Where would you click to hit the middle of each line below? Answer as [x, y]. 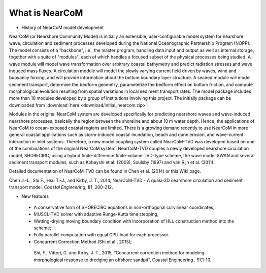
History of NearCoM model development [63, 27]
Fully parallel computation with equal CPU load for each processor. [101, 235]
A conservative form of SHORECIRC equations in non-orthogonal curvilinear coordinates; [124, 207]
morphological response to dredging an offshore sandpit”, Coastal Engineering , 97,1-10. [123, 260]
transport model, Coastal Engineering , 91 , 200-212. [61, 187]
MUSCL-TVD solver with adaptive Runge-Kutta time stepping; [96, 214]
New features [35, 196]
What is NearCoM [46, 13]
